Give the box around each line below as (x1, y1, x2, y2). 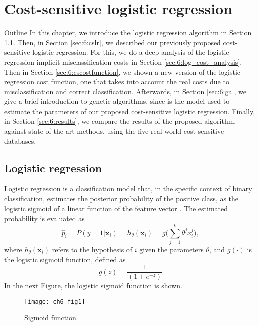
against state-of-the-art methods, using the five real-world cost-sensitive (4, 126, 224, 136)
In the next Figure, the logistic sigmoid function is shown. (4, 280, 182, 291)
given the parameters (139, 244, 204, 254)
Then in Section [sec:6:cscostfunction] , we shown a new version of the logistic (4, 66, 241, 77)
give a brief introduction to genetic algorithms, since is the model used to (4, 96, 230, 106)
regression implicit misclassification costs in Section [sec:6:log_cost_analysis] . (4, 56, 242, 67)
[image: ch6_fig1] (24, 298, 85, 305)
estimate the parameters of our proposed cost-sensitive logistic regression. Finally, (4, 105, 255, 116)
